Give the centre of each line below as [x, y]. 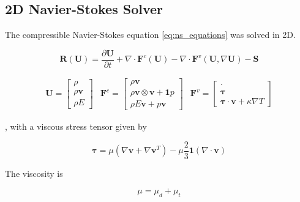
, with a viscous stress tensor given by [76, 126]
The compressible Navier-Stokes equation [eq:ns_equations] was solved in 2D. [150, 35]
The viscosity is [34, 173]
